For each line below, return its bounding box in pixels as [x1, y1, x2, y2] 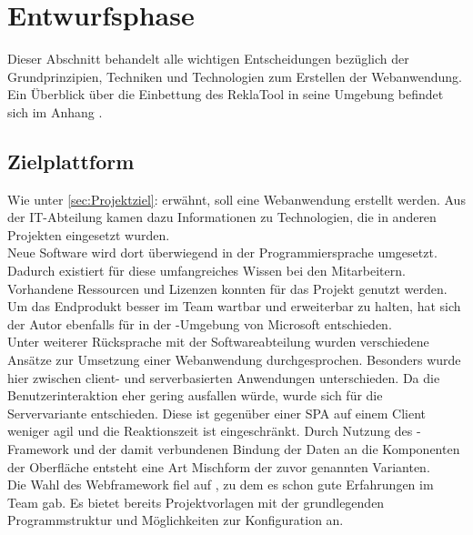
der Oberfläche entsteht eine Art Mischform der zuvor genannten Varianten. [7, 457, 430, 476]
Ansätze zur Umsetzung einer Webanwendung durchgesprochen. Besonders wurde [7, 350, 461, 369]
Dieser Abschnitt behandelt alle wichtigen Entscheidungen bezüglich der [7, 49, 409, 68]
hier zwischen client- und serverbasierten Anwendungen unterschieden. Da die [7, 368, 440, 387]
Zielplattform [7, 146, 135, 175]
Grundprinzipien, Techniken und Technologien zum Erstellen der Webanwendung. [7, 66, 462, 86]
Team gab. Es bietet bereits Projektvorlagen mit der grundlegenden [7, 492, 385, 511]
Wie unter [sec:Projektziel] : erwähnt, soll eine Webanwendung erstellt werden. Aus [7, 189, 466, 208]
